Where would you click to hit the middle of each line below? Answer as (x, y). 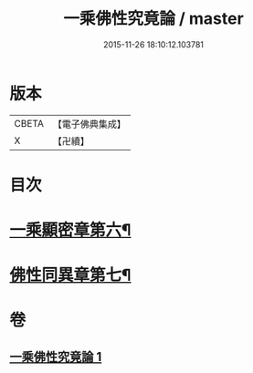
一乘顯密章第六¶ (70, 230)
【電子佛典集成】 (89, 124)
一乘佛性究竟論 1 (56, 357)
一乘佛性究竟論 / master (153, 19)
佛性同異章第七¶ (70, 275)
